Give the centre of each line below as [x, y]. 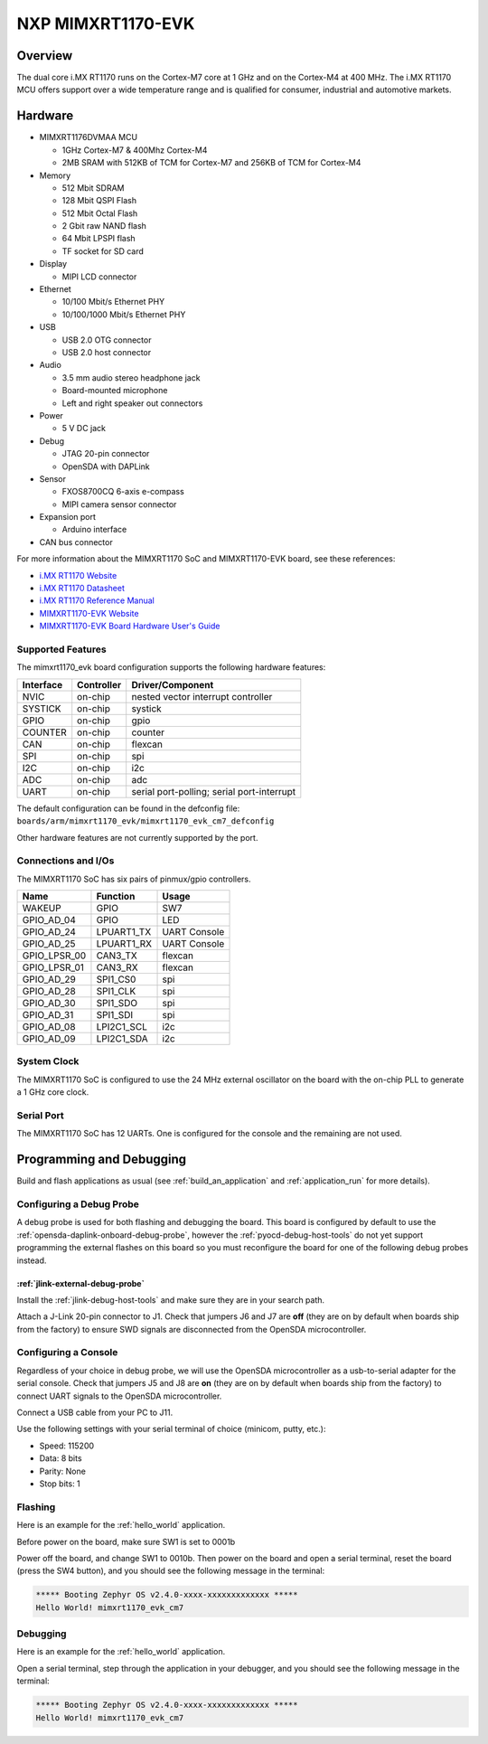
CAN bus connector [76, 542]
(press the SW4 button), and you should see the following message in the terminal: [171, 1571]
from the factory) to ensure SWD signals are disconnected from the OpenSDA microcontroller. [192, 1329]
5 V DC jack [84, 429]
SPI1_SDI [115, 1015]
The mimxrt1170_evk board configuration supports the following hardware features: [171, 667]
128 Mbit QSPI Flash [99, 201]
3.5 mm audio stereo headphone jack [131, 377]
